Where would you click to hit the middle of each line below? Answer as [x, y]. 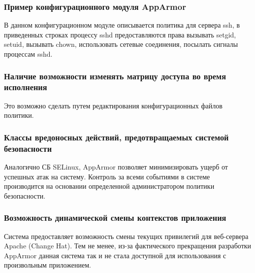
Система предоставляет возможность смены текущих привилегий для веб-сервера [126, 236]
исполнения [26, 87]
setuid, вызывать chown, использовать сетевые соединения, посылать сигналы [121, 44]
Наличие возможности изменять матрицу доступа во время [115, 76]
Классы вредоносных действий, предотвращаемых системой [116, 137]
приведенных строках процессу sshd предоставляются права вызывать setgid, [120, 34]
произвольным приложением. [48, 265]
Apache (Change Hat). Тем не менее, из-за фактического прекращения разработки [128, 246]
